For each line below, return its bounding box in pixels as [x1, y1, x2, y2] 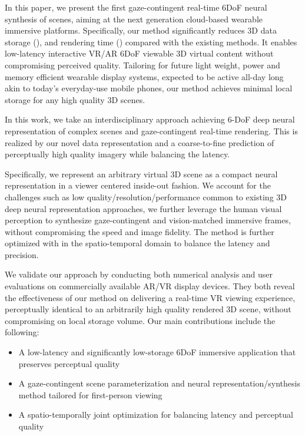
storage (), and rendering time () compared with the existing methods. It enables [5, 35, 297, 48]
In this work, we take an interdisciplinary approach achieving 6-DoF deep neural [5, 113, 295, 125]
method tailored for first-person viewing [18, 388, 163, 401]
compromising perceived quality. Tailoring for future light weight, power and [5, 58, 280, 71]
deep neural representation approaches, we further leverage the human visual [5, 202, 282, 214]
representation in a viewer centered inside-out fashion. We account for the [5, 179, 271, 191]
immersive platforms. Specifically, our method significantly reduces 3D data [5, 24, 277, 37]
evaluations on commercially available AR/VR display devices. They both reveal [5, 280, 295, 292]
